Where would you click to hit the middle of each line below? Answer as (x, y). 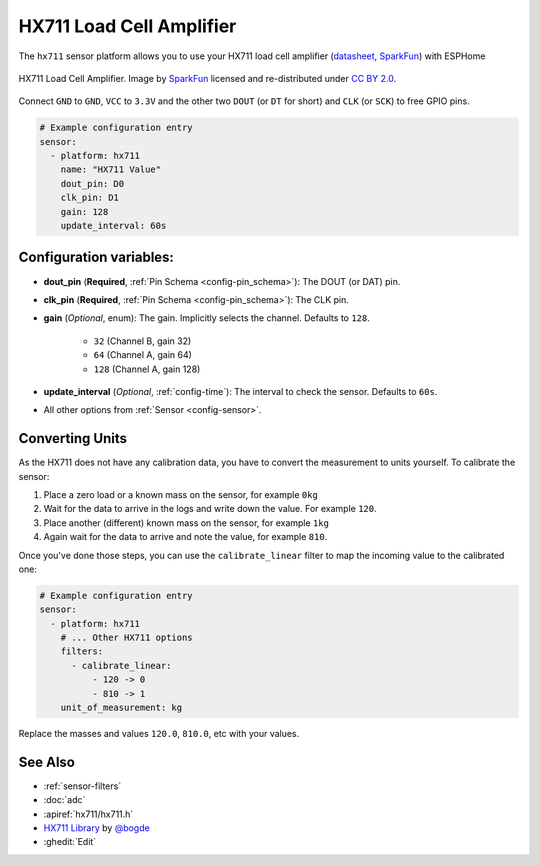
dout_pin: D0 (92, 183)
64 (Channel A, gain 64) (142, 355)
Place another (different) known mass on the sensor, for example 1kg (186, 522)
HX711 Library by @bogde (96, 828)
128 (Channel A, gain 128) (147, 369)
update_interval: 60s (113, 226)
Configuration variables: (96, 257)
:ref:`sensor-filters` (82, 786)
